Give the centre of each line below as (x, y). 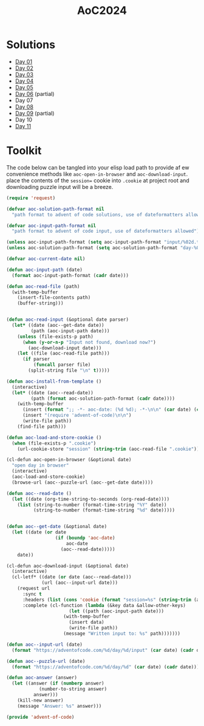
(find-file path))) (42, 426)
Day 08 (24, 106)
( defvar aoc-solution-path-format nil (55, 209)
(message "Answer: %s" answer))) (59, 706)
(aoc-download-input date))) (65, 348)
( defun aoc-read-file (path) (43, 286)
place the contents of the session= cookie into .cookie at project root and (98, 180)
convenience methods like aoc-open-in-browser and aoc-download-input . (97, 174)
